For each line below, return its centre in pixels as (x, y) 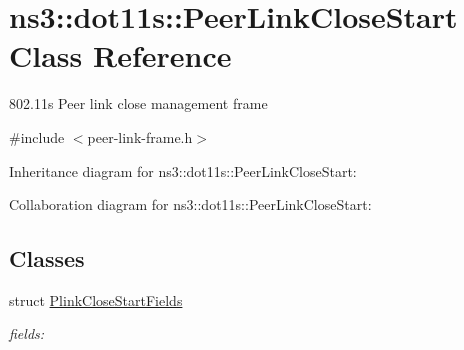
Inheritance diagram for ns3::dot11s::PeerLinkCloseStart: (183, 170)
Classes (47, 258)
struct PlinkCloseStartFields (96, 299)
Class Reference (120, 55)
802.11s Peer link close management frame (138, 103)
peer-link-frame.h (140, 136)
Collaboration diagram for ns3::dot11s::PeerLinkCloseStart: (190, 204)
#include (37, 136)
